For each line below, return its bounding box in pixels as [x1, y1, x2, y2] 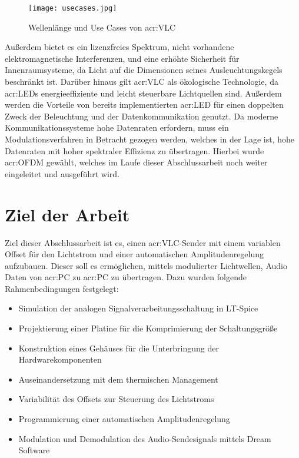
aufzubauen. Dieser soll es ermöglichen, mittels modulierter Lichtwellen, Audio [5, 259, 287, 271]
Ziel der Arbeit [5, 202, 130, 226]
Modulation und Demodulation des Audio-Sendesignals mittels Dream [18, 432, 271, 444]
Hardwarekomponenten [18, 353, 102, 366]
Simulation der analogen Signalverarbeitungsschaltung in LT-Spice [18, 302, 258, 314]
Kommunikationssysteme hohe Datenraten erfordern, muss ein [5, 121, 229, 134]
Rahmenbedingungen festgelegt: [5, 282, 119, 294]
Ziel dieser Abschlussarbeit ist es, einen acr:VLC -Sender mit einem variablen [5, 236, 281, 248]
